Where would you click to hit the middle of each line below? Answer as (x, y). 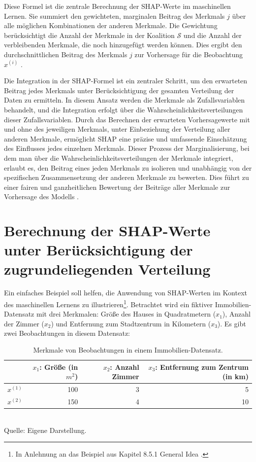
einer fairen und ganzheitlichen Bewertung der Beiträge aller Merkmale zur (117, 187)
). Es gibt (232, 323)
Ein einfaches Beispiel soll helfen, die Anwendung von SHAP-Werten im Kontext (126, 293)
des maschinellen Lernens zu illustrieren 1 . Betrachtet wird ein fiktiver (109, 303)
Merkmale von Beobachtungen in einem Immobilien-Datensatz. (128, 350)
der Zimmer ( (24, 323)
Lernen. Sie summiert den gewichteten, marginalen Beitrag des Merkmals (114, 16)
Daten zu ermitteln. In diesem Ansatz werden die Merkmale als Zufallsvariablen (125, 100)
